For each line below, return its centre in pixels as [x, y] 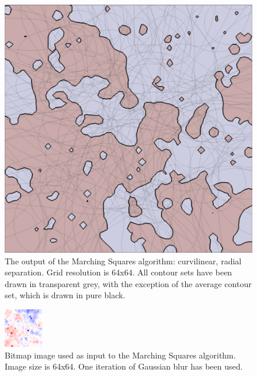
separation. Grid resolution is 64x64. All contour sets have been [119, 272]
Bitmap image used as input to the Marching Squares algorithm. [120, 355]
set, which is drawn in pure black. [65, 295]
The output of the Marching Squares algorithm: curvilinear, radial [123, 261]
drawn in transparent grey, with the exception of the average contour [128, 283]
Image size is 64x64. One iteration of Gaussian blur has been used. [124, 366]
